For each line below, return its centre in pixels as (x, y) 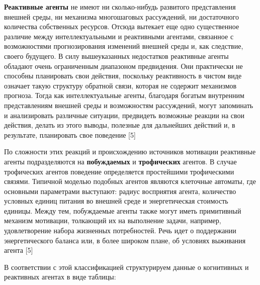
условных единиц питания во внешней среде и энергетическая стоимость (116, 201)
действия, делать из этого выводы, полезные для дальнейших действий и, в (120, 125)
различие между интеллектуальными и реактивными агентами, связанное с (119, 36)
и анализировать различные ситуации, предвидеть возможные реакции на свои (124, 115)
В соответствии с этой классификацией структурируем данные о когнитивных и (126, 267)
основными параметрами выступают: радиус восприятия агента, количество (120, 191)
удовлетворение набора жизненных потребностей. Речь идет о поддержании (120, 230)
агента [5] (19, 250)
